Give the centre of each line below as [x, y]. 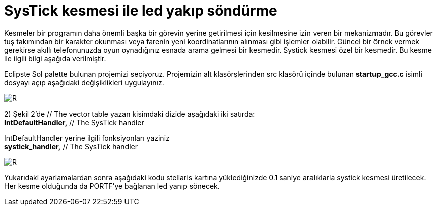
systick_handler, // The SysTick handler [71, 146]
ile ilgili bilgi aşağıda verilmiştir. [55, 58]
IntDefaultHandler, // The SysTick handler [74, 122]
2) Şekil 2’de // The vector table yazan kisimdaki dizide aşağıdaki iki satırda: [130, 114]
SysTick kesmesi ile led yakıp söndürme [141, 11]
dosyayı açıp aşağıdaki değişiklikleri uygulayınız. [84, 82]
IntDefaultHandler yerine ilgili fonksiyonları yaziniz [87, 138]
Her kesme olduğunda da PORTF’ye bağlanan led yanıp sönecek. [112, 186]
